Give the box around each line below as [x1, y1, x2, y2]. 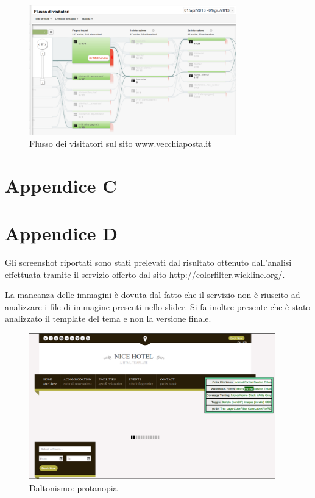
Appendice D [5, 221, 118, 246]
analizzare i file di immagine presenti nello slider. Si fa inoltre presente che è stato [5, 300, 311, 313]
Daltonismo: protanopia [29, 481, 118, 494]
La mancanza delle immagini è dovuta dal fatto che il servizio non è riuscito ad [5, 288, 300, 301]
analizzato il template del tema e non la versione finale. [5, 312, 211, 325]
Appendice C [5, 173, 117, 197]
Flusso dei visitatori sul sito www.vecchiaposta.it [29, 137, 211, 149]
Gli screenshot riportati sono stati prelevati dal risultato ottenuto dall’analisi [5, 256, 292, 269]
